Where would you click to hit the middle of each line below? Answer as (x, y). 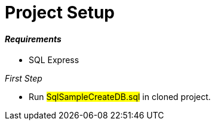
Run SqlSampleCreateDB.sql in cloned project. (120, 97)
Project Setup (60, 12)
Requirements (33, 39)
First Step (24, 79)
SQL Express (54, 60)
